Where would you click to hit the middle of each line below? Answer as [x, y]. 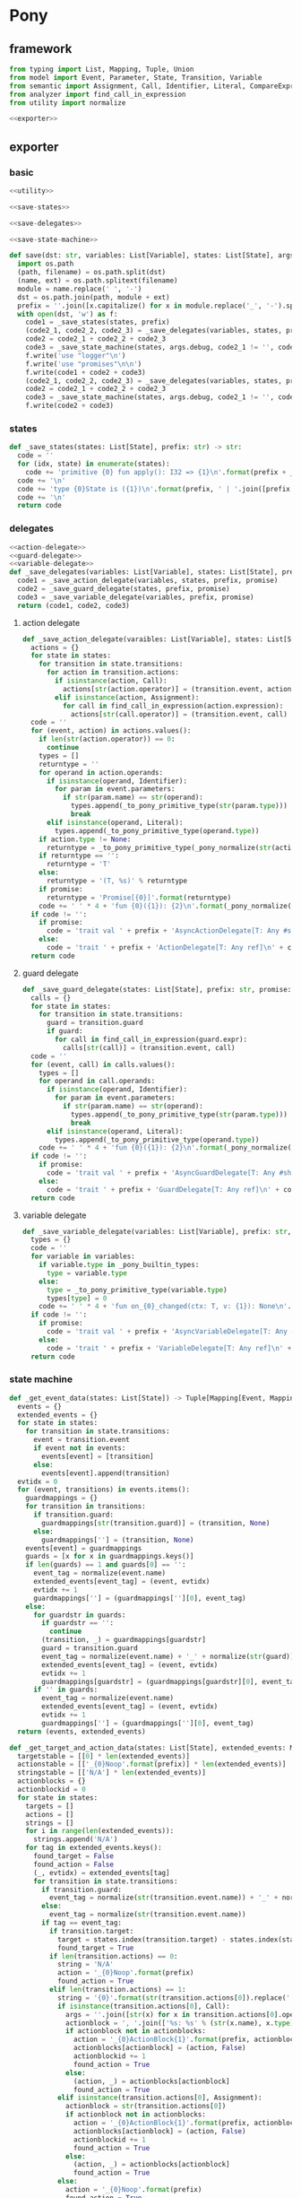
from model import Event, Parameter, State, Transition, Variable [136, 77]
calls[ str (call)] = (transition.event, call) [149, 1047]
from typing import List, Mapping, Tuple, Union [102, 69]
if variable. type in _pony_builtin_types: [119, 1265]
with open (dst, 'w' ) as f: [68, 314]
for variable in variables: [83, 1256]
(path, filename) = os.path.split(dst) [92, 273]
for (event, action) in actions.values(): [111, 731]
